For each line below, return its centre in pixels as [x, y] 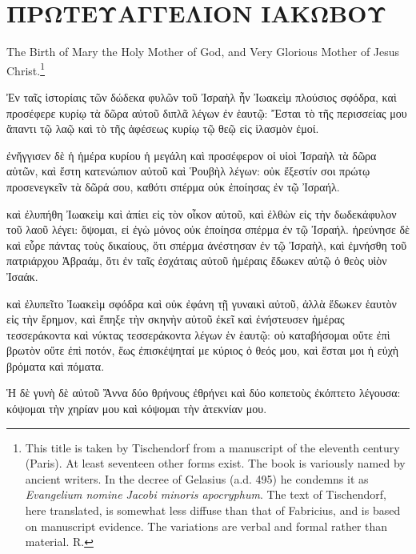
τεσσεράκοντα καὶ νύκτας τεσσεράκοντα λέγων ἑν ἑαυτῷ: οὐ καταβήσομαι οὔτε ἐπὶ [198, 334]
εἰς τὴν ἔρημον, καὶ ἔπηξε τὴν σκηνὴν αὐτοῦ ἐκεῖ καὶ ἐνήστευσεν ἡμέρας [176, 319]
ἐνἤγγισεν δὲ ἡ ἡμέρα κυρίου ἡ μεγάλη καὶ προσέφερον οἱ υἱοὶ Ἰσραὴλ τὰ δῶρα [192, 155]
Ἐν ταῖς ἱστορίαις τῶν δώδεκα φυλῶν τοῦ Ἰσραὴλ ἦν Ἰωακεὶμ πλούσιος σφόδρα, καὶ [202, 96]
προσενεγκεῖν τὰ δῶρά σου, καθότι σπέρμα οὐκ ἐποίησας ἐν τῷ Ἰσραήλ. [173, 186]
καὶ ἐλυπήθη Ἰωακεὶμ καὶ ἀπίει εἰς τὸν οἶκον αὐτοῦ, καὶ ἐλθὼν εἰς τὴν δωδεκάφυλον [202, 213]
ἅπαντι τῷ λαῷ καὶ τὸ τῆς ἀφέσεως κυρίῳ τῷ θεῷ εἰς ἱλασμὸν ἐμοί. [163, 128]
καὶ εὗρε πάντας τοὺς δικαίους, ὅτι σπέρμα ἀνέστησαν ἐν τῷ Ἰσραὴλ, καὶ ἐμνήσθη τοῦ [207, 245]
